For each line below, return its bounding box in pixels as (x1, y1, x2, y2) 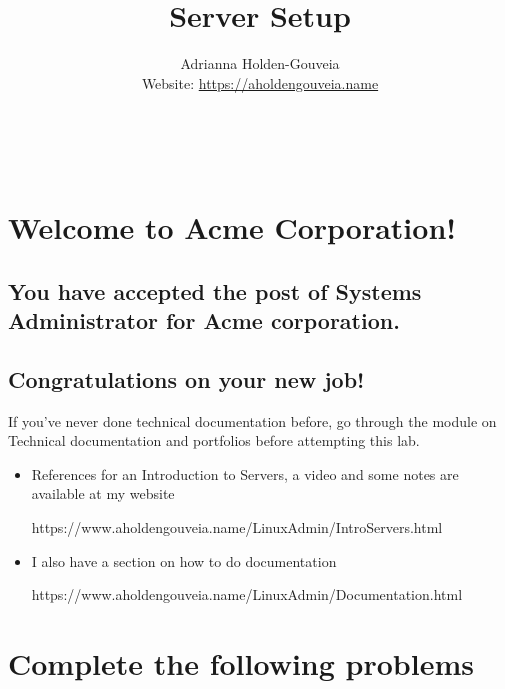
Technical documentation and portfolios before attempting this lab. (8, 430, 420, 451)
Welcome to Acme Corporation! (8, 207, 457, 248)
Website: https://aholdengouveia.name (141, 72, 379, 93)
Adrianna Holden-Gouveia (180, 53, 340, 74)
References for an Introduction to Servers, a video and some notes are (31, 463, 459, 484)
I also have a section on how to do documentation (31, 550, 337, 571)
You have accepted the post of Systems (8, 275, 422, 306)
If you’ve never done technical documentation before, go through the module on (8, 410, 497, 431)
